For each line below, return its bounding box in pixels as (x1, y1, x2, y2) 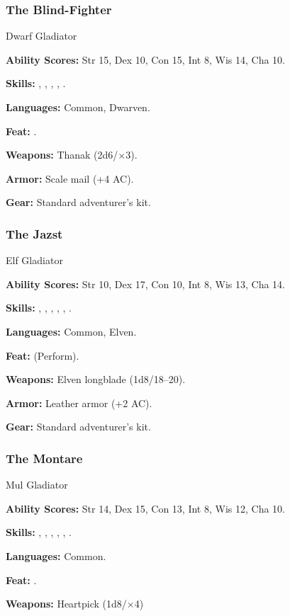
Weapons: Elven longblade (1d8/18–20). (6, 372, 186, 387)
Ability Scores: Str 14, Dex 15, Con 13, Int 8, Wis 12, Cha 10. (6, 501, 285, 515)
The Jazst (6, 224, 63, 242)
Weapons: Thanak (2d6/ (6, 147, 118, 162)
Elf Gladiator (6, 253, 63, 268)
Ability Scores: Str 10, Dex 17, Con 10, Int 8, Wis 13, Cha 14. (6, 276, 285, 291)
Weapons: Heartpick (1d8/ (6, 596, 127, 611)
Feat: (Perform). (6, 348, 79, 363)
